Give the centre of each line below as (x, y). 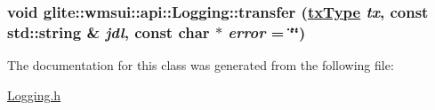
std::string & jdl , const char (109, 31)
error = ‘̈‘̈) (267, 31)
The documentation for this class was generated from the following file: (201, 65)
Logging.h (34, 94)
